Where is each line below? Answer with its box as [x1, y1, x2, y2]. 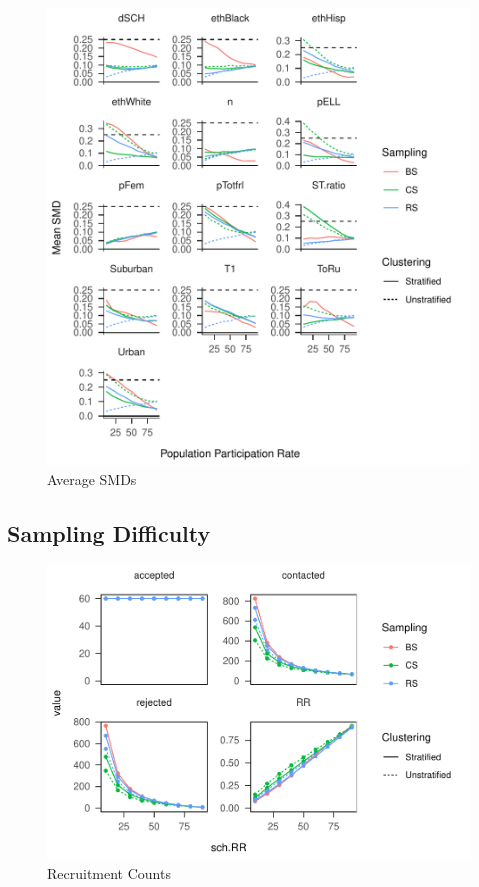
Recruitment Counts [47, 862, 171, 883]
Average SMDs [47, 468, 137, 489]
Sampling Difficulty [7, 517, 211, 548]
